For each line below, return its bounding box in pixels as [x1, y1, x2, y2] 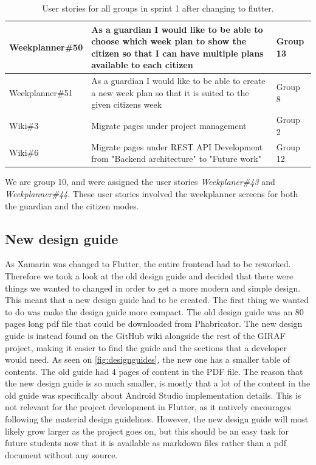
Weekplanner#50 [9, 40, 83, 53]
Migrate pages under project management [91, 119, 247, 132]
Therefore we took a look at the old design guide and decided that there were [5, 269, 294, 282]
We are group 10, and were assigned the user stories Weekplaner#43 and [5, 175, 275, 188]
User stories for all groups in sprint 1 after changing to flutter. [42, 2, 274, 14]
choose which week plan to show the [91, 35, 247, 47]
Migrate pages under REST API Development [91, 140, 263, 153]
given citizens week [91, 98, 162, 111]
